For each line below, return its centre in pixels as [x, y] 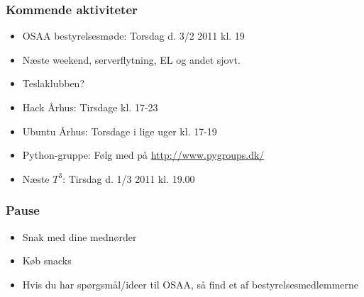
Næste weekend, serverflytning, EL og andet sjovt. [131, 59]
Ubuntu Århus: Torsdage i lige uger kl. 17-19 [120, 131]
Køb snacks [47, 260]
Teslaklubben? [54, 83]
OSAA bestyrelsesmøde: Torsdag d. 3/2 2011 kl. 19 [133, 36]
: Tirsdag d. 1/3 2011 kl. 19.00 [129, 178]
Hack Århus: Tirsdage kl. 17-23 [90, 107]
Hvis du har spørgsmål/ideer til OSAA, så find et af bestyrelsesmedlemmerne [191, 284]
